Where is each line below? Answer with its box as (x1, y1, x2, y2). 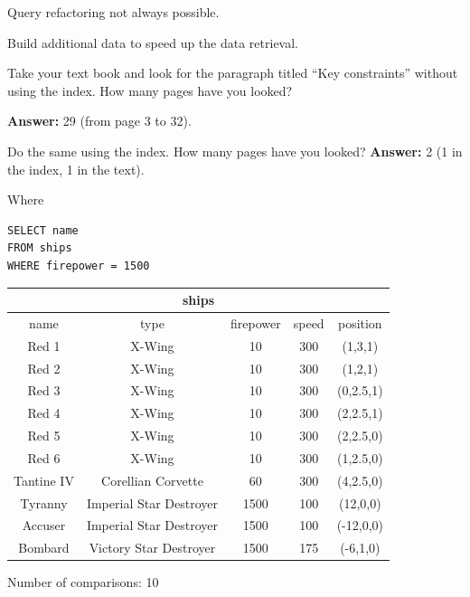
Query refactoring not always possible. (7, 3, 220, 21)
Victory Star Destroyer (89, 538, 216, 557)
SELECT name (7, 223, 79, 237)
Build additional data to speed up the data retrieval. (7, 33, 298, 52)
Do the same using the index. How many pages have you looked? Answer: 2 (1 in (7, 141, 463, 160)
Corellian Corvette (101, 470, 203, 489)
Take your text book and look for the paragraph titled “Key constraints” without (7, 63, 458, 82)
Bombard (18, 538, 70, 557)
